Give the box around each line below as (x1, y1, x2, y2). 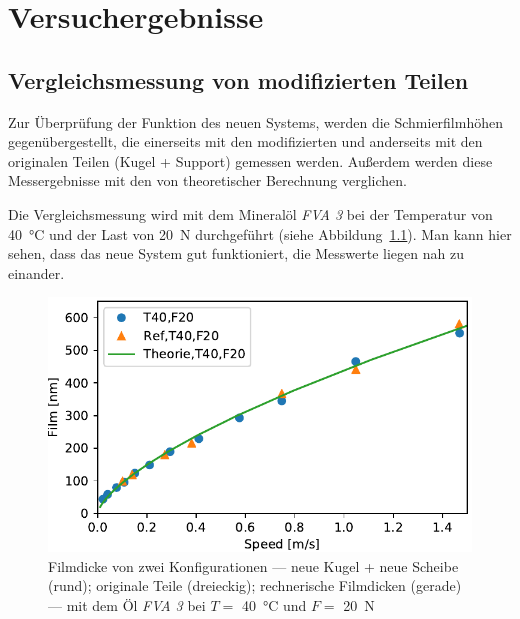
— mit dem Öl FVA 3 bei (48, 594, 206, 615)
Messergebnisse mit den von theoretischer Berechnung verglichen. (8, 170, 407, 191)
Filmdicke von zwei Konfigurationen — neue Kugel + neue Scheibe (48, 555, 459, 576)
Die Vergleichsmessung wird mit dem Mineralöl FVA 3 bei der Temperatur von (8, 203, 493, 224)
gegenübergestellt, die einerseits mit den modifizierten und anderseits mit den (8, 131, 483, 152)
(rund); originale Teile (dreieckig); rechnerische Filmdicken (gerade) (48, 575, 462, 596)
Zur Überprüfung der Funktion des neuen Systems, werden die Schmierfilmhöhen (8, 111, 503, 132)
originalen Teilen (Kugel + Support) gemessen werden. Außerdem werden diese (8, 150, 493, 171)
